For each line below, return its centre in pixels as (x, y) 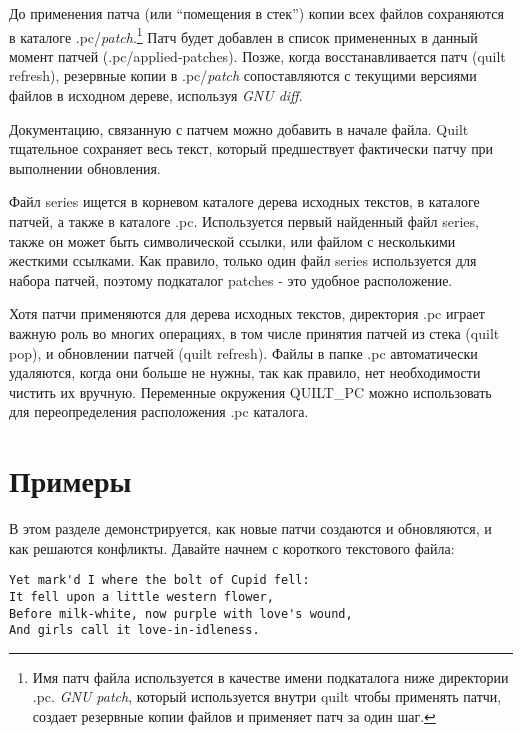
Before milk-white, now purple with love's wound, (181, 613)
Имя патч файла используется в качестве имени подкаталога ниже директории (270, 676)
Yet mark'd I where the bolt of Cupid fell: (159, 580)
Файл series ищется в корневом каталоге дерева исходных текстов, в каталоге (244, 201)
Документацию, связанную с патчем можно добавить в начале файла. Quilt (239, 128)
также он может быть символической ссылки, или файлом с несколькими (232, 240)
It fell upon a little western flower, (141, 596)
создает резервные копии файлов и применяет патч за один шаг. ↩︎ (234, 716)
